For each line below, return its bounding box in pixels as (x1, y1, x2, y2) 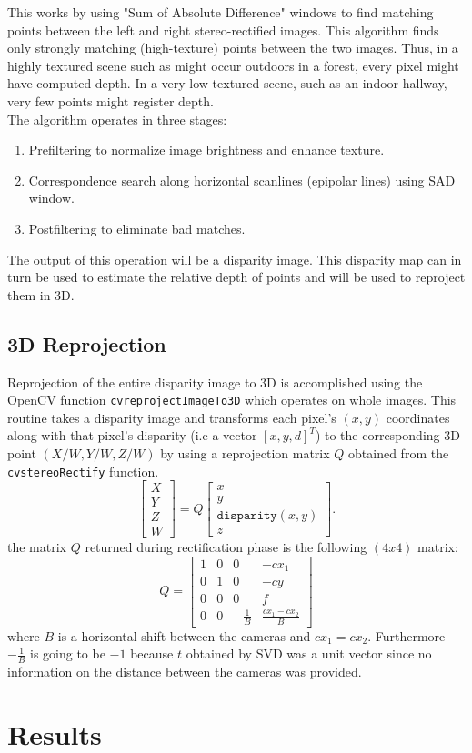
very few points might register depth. (7, 91, 214, 110)
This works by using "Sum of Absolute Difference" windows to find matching (7, 3, 434, 21)
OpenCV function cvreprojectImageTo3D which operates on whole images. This (7, 390, 457, 409)
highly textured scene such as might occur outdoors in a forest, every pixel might (7, 55, 459, 75)
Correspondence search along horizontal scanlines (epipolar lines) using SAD (28, 170, 456, 189)
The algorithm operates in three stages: (7, 109, 227, 128)
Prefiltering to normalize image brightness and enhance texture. (28, 140, 385, 159)
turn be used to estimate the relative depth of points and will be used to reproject (7, 267, 466, 286)
